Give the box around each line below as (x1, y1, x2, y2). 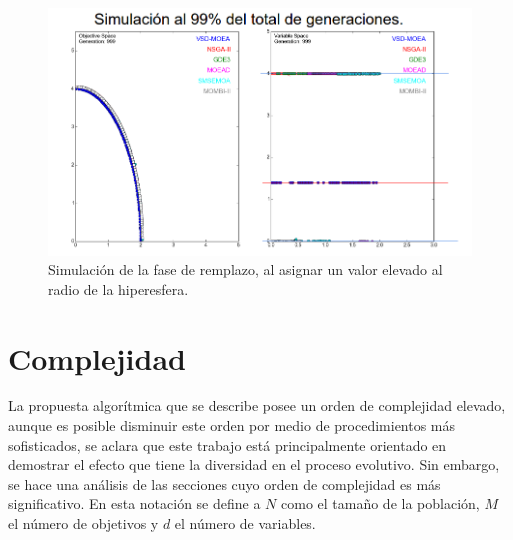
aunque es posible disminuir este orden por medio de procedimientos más (8, 415, 456, 436)
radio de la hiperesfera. (48, 278, 189, 299)
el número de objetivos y (8, 513, 159, 533)
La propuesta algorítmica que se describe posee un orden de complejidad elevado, (8, 395, 506, 416)
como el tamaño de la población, (281, 493, 480, 514)
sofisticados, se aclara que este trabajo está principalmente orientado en (8, 434, 447, 455)
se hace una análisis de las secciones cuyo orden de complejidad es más (8, 473, 441, 494)
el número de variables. (174, 513, 316, 533)
